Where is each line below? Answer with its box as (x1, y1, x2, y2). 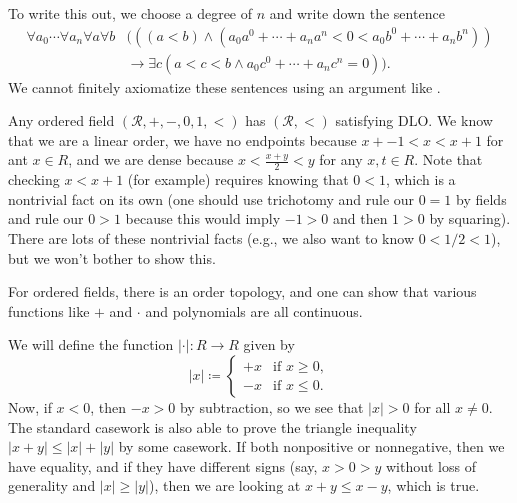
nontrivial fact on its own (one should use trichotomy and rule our (8, 188, 415, 209)
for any (319, 149, 363, 170)
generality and (8, 475, 96, 496)
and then (332, 208, 388, 229)
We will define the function (8, 334, 174, 355)
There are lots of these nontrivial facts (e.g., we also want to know (8, 228, 414, 249)
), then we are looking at (148, 475, 301, 496)
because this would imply (125, 208, 281, 229)
